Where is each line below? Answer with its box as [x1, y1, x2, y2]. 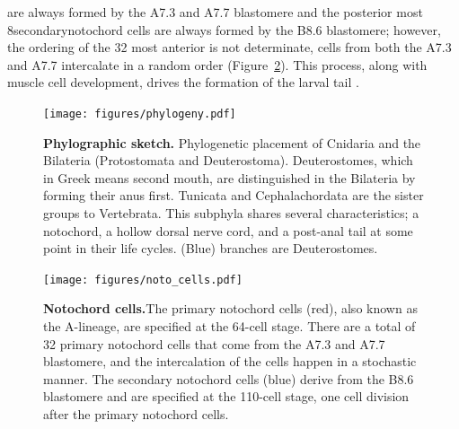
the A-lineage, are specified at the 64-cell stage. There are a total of [43, 317, 416, 336]
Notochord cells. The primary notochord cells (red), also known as [43, 299, 418, 318]
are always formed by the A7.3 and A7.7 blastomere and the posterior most [7, 3, 423, 21]
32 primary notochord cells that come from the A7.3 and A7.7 [43, 334, 385, 353]
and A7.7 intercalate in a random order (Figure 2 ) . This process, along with [7, 55, 428, 74]
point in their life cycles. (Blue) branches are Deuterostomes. [43, 239, 378, 258]
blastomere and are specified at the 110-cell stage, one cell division [43, 387, 410, 406]
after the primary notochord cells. [43, 405, 229, 423]
